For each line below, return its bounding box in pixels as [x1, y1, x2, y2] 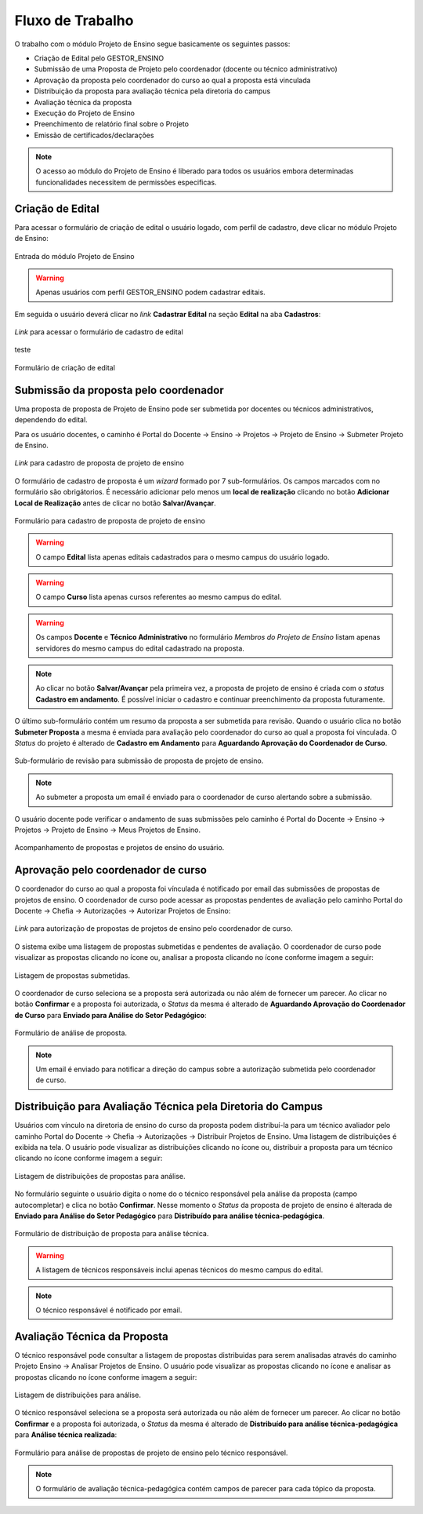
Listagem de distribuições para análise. [14, 1390, 141, 1399]
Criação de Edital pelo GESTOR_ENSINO [34, 53, 164, 63]
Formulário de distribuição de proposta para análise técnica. [14, 1229, 209, 1239]
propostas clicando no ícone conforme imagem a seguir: [14, 1372, 197, 1381]
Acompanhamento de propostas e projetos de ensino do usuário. [14, 843, 225, 852]
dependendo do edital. [14, 415, 88, 425]
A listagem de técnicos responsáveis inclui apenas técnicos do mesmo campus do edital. [35, 1265, 324, 1275]
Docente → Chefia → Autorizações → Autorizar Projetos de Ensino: [14, 907, 231, 916]
